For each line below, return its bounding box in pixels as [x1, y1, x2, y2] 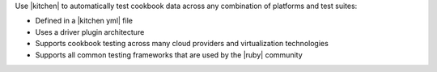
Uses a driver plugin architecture [35, 27, 145, 36]
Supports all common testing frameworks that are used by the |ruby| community [35, 49, 303, 60]
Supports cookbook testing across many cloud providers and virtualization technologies [35, 39, 329, 49]
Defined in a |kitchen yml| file [35, 16, 134, 26]
